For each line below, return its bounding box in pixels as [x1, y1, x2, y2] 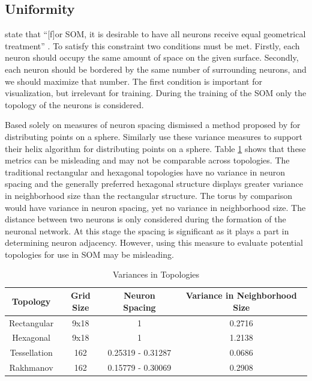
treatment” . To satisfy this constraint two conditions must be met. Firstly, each [5, 39, 300, 52]
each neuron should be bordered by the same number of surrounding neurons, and [5, 62, 307, 75]
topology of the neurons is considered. [5, 98, 144, 111]
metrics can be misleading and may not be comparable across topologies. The [5, 154, 290, 166]
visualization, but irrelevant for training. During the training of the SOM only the [5, 87, 307, 99]
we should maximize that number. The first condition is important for [5, 75, 262, 87]
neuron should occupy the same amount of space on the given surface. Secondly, [5, 51, 299, 64]
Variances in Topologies [112, 268, 200, 281]
